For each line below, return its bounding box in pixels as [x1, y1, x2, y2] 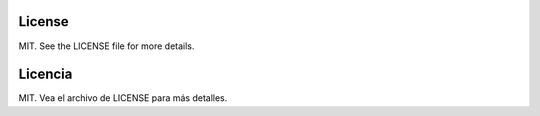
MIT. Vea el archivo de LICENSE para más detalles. [18, 92, 228, 104]
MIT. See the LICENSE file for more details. [18, 40, 195, 52]
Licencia [18, 66, 73, 83]
